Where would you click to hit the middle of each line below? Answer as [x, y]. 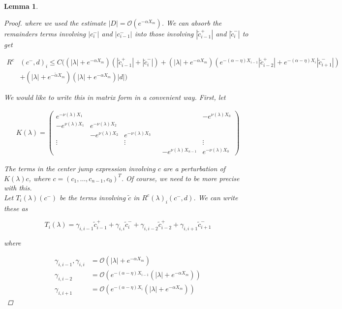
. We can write [216, 197]
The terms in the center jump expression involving [80, 169]
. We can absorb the [192, 22]
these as [16, 208]
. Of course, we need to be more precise [180, 178]
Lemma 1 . [21, 6]
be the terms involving [93, 197]
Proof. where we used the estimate [55, 22]
